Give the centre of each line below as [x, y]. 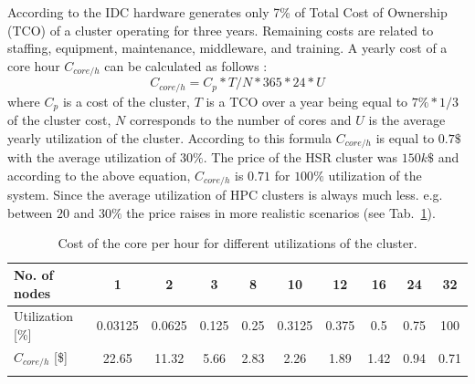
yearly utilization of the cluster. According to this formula [169, 137]
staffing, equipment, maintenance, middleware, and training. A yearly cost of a [227, 48]
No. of [34, 275]
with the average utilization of [92, 157]
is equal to [405, 137]
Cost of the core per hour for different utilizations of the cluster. [237, 243]
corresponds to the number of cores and [240, 120]
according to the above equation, [99, 175]
